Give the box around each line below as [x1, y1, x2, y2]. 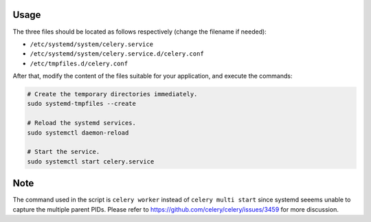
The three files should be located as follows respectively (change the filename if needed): [12, 27, 267, 36]
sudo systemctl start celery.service [27, 157, 155, 165]
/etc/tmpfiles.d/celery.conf [30, 59, 128, 67]
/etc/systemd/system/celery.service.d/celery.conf [30, 50, 204, 58]
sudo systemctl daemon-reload [27, 129, 129, 137]
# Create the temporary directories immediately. [27, 90, 198, 98]
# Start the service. [27, 148, 100, 156]
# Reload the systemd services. [27, 119, 137, 127]
